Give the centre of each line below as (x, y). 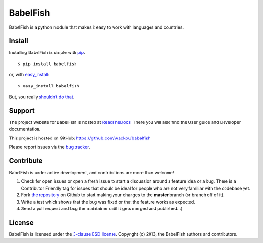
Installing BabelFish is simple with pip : (47, 52)
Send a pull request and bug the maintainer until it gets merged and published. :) (102, 208)
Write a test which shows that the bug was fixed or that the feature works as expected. (108, 202)
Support (22, 111)
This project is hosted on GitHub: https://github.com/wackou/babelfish (80, 138)
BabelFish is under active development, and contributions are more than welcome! (92, 172)
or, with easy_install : (29, 75)
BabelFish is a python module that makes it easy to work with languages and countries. (96, 27)
